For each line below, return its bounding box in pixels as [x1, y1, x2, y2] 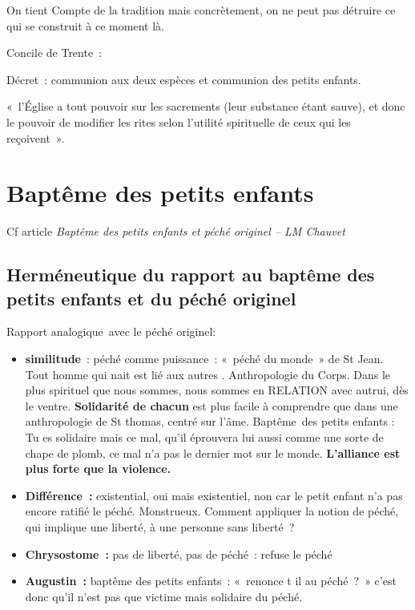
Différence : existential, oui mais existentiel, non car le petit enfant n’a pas [25, 487, 403, 503]
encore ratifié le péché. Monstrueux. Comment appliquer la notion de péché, [25, 503, 399, 519]
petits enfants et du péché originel [6, 285, 296, 310]
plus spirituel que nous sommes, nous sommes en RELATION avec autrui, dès [25, 382, 409, 398]
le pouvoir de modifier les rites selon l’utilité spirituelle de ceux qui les [6, 113, 351, 130]
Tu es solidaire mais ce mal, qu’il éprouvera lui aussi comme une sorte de [25, 429, 384, 446]
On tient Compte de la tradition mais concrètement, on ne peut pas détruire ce [6, 2, 396, 18]
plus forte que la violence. [25, 460, 171, 477]
